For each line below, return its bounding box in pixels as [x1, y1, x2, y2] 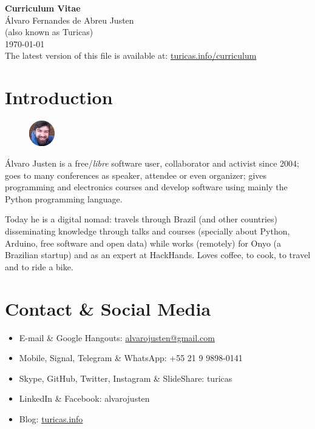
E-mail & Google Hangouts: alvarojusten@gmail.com [19, 331, 215, 344]
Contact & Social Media [5, 296, 211, 321]
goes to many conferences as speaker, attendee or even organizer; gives [5, 168, 267, 181]
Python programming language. [5, 192, 123, 205]
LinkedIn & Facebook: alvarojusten [19, 392, 150, 405]
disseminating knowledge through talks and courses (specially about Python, [5, 225, 290, 238]
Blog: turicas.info [19, 412, 83, 425]
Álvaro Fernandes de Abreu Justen [5, 13, 134, 26]
